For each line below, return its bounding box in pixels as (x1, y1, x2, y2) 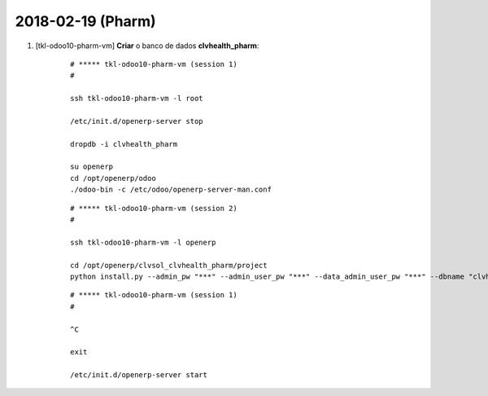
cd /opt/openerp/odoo (70, 174, 156, 183)
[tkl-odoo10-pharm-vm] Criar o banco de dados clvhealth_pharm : (35, 41, 259, 51)
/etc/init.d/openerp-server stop (70, 117, 203, 125)
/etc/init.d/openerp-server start (70, 371, 207, 380)
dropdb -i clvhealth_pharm (70, 139, 178, 148)
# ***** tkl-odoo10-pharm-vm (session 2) (70, 204, 237, 213)
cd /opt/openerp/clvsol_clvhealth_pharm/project (70, 261, 268, 270)
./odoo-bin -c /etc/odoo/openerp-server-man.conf (70, 185, 272, 195)
